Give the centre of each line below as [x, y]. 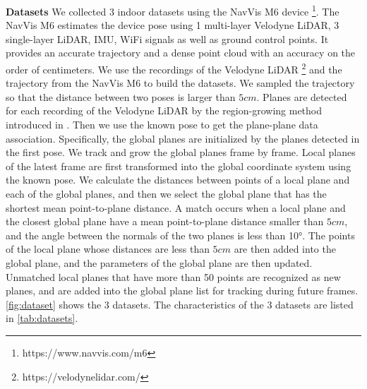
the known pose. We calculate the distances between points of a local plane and [178, 180]
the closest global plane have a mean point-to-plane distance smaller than [165, 221]
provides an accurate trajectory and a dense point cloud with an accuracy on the [181, 53]
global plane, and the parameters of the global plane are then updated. [159, 263]
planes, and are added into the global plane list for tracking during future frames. [182, 291]
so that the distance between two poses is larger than [121, 96]
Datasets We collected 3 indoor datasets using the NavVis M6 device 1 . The [173, 10]
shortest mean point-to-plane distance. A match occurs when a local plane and [176, 207]
